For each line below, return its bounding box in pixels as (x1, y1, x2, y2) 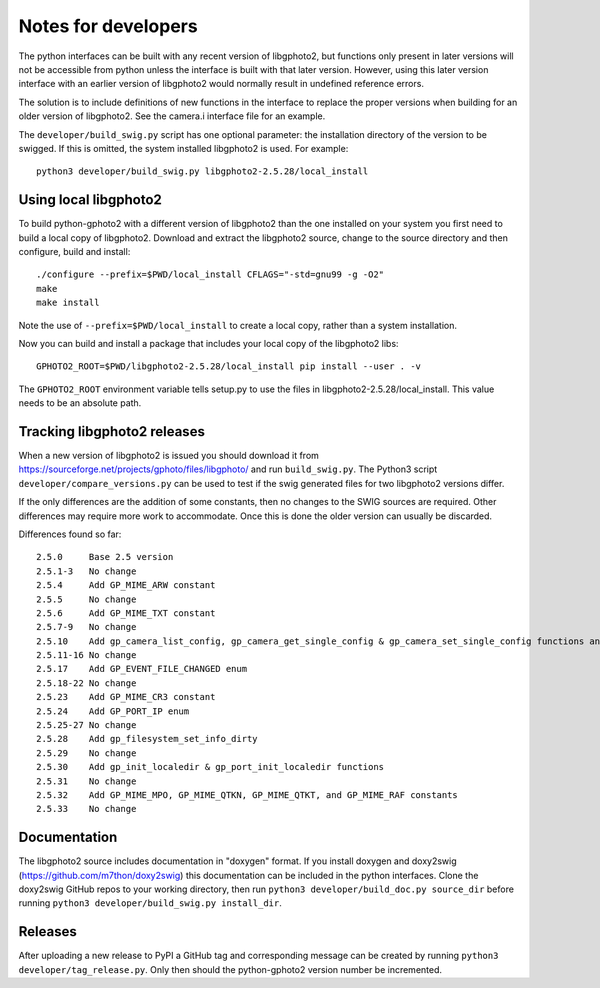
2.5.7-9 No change (36, 621, 137, 633)
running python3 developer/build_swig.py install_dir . (18, 897, 282, 909)
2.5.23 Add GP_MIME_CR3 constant (36, 691, 216, 703)
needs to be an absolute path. (18, 397, 142, 409)
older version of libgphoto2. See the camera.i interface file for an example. (18, 110, 326, 122)
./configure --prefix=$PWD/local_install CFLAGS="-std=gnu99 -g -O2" (36, 269, 385, 280)
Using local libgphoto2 (18, 191, 162, 209)
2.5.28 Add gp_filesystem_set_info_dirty (36, 733, 259, 745)
